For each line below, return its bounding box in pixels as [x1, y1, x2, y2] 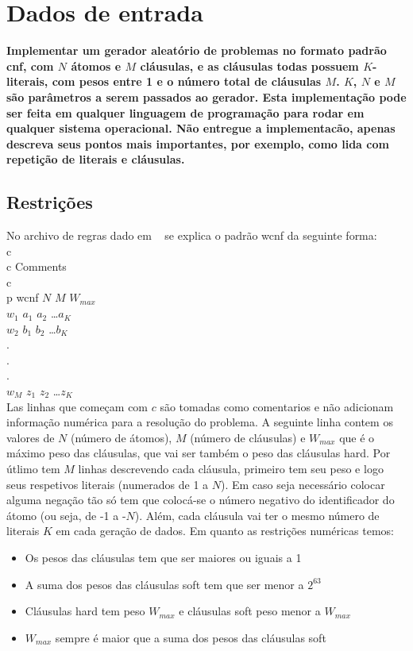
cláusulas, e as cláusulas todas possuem [140, 57, 359, 74]
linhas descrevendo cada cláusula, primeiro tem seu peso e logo [78, 460, 384, 476]
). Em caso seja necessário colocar [221, 476, 385, 492]
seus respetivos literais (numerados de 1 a [6, 476, 209, 492]
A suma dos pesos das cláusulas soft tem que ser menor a [25, 576, 304, 592]
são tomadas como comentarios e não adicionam [160, 398, 394, 414]
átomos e [71, 57, 122, 74]
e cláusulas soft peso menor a [179, 603, 321, 619]
